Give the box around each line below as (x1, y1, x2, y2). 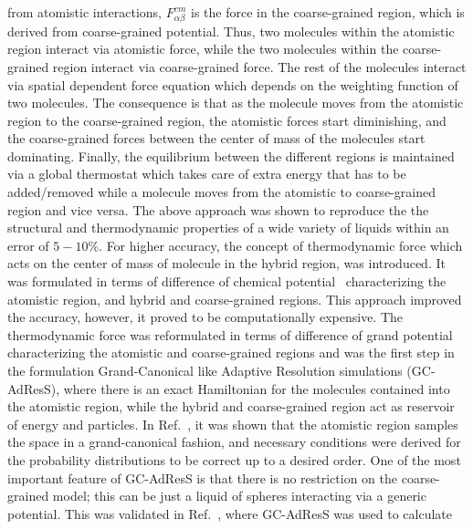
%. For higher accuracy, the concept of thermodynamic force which (88, 235, 463, 254)
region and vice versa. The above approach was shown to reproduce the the (7, 200, 429, 219)
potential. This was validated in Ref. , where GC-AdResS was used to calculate (7, 503, 452, 523)
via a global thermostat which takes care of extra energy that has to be (7, 164, 406, 183)
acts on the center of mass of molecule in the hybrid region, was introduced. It (7, 254, 446, 273)
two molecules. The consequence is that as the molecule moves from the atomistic (7, 93, 464, 112)
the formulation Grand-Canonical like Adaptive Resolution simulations (7, 361, 403, 380)
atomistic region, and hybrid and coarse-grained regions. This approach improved (7, 289, 462, 308)
